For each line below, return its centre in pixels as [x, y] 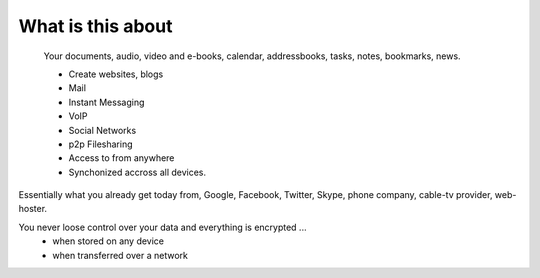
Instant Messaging [106, 102]
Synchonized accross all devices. [137, 172]
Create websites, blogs [116, 74]
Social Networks [102, 130]
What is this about [95, 26]
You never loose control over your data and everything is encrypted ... [162, 227]
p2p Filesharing [101, 144]
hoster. [33, 209]
